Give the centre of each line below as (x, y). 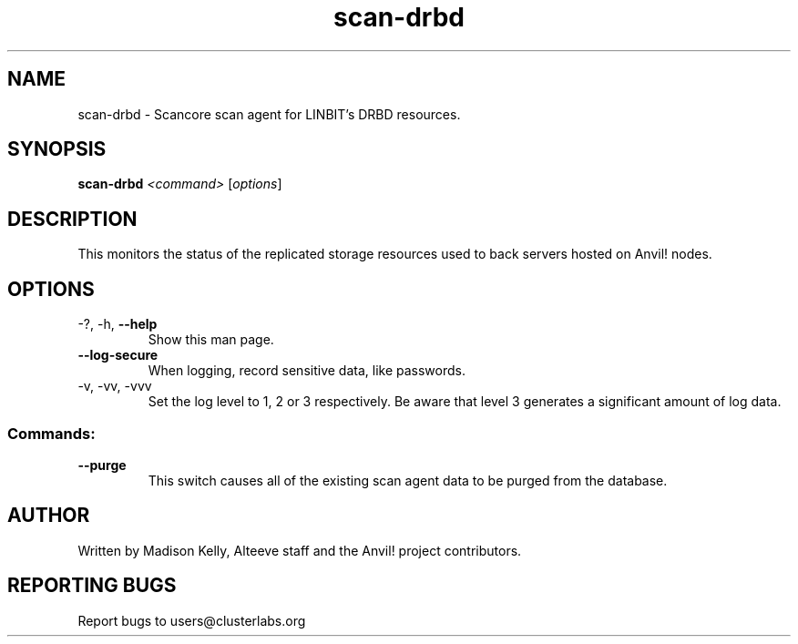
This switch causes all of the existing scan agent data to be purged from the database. (408, 480)
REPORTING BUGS (92, 586)
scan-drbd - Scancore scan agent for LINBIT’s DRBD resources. (269, 114)
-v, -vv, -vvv (115, 386)
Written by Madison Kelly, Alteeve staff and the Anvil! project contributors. (300, 550)
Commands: (51, 433)
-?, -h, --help (118, 324)
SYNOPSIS (57, 149)
